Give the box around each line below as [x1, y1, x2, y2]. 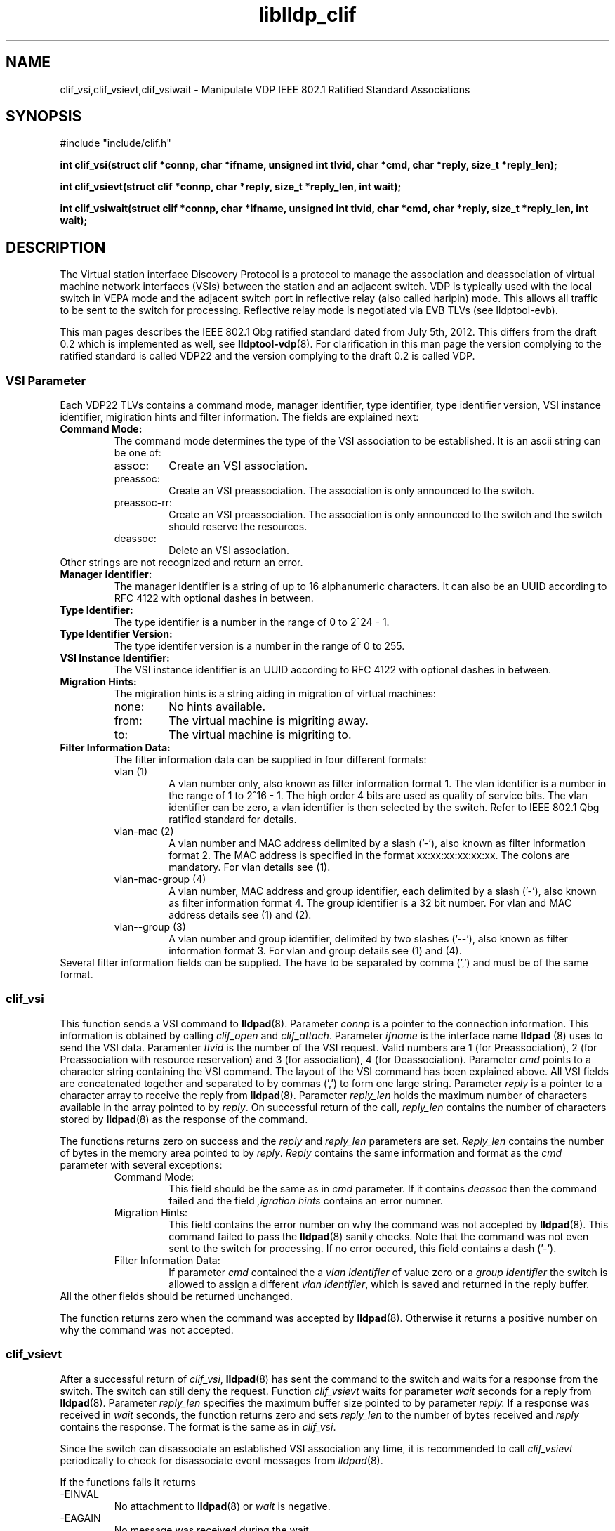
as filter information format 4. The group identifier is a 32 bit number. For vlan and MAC [168, 897, 572, 909]
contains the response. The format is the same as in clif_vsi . [60, 1420, 336, 1433]
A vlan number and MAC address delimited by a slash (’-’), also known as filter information [168, 837, 586, 850]
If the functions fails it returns [60, 1476, 196, 1488]
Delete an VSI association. [168, 544, 289, 557]
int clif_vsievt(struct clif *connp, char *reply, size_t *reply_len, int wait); [60, 180, 402, 193]
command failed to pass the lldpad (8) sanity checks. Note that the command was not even [168, 1230, 589, 1242]
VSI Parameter [6, 373, 86, 388]
